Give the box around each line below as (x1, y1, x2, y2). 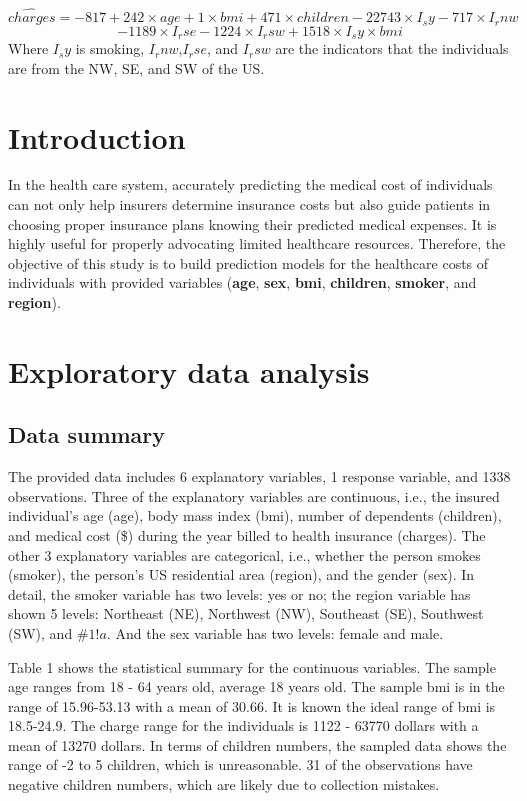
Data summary (8, 419, 166, 450)
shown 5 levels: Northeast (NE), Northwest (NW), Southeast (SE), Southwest (8, 603, 484, 624)
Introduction (8, 116, 186, 157)
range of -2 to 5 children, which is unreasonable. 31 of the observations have (8, 754, 473, 775)
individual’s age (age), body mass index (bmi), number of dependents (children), (8, 505, 502, 526)
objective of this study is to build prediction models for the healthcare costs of (8, 252, 489, 273)
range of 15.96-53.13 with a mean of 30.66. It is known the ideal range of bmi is (8, 695, 496, 716)
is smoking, (75, 38, 145, 59)
